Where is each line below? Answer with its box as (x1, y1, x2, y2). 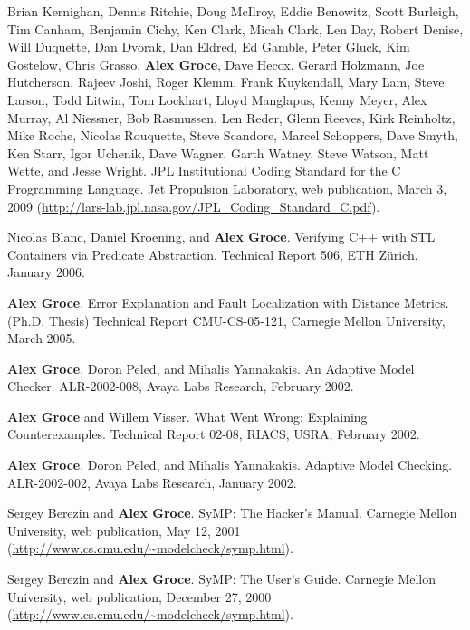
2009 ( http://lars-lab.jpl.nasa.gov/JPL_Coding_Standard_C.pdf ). (7, 196, 380, 215)
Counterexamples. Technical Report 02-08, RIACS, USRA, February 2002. (7, 425, 420, 444)
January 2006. (7, 262, 85, 282)
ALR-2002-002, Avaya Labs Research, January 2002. (7, 472, 297, 492)
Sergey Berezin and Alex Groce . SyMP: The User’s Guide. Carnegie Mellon (7, 569, 436, 588)
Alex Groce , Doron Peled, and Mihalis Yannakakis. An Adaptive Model (7, 358, 415, 377)
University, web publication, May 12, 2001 (7, 520, 241, 539)
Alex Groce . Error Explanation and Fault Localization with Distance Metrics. (7, 292, 449, 311)
